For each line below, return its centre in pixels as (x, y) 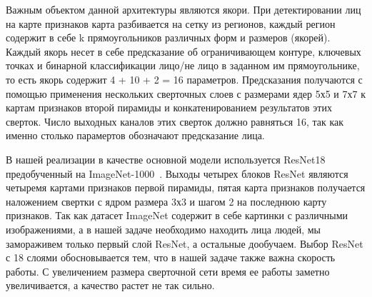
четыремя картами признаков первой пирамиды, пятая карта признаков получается (186, 187)
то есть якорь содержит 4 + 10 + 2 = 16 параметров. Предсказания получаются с (184, 79)
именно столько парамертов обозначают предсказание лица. (135, 135)
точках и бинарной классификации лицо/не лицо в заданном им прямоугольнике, (183, 65)
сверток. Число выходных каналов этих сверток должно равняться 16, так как (175, 121)
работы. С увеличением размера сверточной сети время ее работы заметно (168, 271)
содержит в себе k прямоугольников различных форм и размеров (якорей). (168, 37)
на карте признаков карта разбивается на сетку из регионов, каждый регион (171, 23)
